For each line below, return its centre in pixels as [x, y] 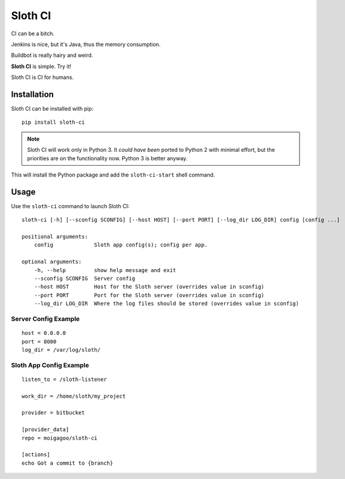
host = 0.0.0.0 [44, 333]
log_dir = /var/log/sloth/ [61, 350]
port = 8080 [39, 341]
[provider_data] [45, 430]
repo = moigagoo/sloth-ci [60, 438]
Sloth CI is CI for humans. [42, 77]
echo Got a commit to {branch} [68, 463]
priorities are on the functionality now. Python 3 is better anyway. [107, 158]
